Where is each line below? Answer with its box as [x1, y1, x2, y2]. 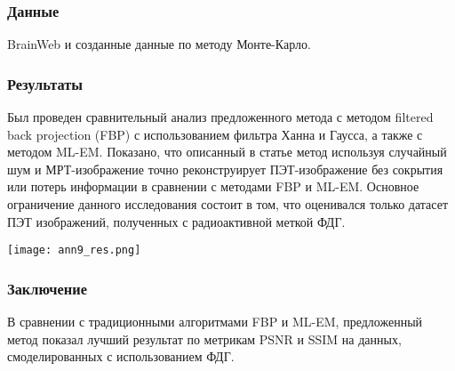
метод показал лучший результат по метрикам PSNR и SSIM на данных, [7, 329, 402, 348]
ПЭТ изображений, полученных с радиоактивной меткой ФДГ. [7, 212, 346, 230]
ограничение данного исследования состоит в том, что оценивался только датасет [7, 195, 449, 213]
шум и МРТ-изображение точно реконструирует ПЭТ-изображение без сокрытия [7, 159, 443, 178]
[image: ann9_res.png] [7, 244, 141, 257]
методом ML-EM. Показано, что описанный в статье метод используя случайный [7, 142, 447, 161]
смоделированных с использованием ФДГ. [7, 347, 235, 366]
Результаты [7, 72, 84, 94]
